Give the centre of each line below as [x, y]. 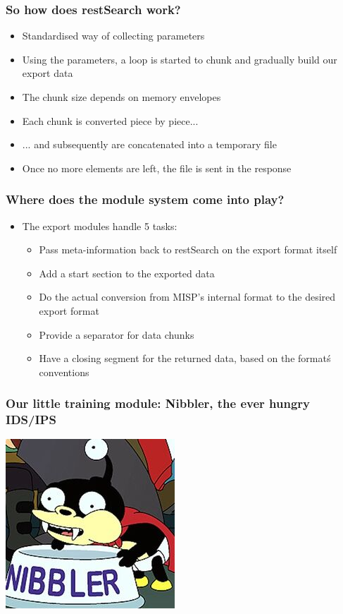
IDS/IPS [31, 420]
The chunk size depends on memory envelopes [121, 97]
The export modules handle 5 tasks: [100, 225]
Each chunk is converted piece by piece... [110, 120]
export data [48, 73]
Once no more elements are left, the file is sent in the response [157, 168]
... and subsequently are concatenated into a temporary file [149, 144]
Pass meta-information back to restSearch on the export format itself [188, 249]
